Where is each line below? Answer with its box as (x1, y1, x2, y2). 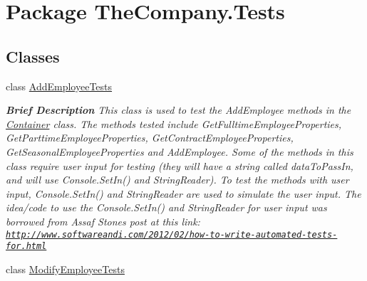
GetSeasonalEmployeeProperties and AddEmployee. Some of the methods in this (6, 144, 353, 159)
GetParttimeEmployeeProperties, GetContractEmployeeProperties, (6, 130, 294, 145)
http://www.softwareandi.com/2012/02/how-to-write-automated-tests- (6, 229, 338, 240)
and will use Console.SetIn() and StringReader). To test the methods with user (6, 172, 349, 187)
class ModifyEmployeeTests (6, 261, 125, 276)
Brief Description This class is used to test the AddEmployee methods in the (6, 102, 351, 117)
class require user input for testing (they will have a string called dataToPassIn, (6, 158, 353, 173)
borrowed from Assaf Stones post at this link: (6, 213, 200, 228)
